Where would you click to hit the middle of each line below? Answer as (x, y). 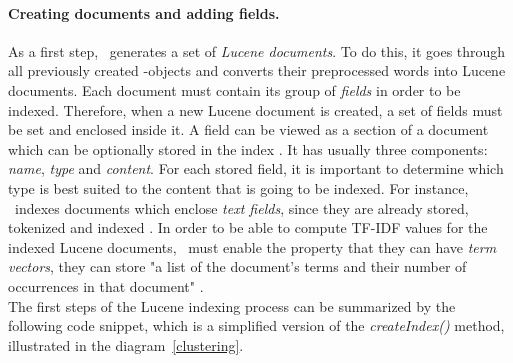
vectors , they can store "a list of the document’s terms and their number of (237, 266)
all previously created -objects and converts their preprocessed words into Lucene (257, 70)
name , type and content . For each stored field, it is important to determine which (256, 168)
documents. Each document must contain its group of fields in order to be (234, 89)
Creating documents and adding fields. (144, 12)
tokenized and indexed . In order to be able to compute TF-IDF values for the (248, 227)
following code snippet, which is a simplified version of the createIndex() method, (256, 325)
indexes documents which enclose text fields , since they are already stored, (241, 207)
